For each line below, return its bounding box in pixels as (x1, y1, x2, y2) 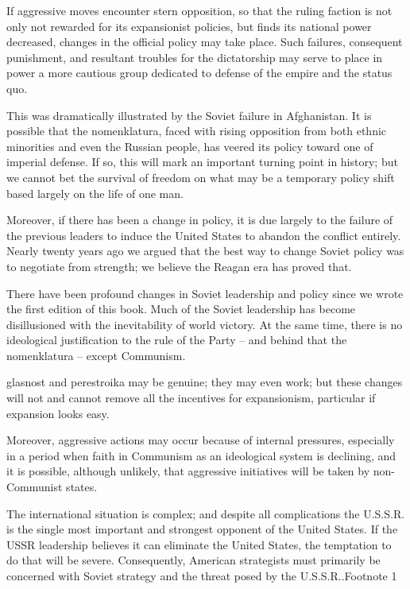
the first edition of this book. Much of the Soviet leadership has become (6, 300, 356, 317)
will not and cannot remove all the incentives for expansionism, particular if (6, 389, 376, 406)
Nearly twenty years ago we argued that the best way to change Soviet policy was (6, 242, 404, 259)
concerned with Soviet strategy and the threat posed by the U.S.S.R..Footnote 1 (6, 568, 397, 583)
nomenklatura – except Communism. (6, 347, 186, 363)
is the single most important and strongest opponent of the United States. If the (6, 521, 398, 537)
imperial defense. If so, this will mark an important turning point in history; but (6, 153, 398, 170)
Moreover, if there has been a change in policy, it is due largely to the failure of (6, 211, 393, 228)
